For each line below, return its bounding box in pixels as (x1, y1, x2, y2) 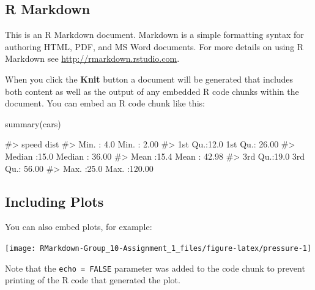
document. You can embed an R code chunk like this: (5, 97, 205, 110)
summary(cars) (5, 117, 61, 130)
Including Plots (5, 191, 104, 210)
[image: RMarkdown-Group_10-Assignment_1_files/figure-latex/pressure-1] (5, 244, 312, 253)
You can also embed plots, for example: (5, 220, 152, 233)
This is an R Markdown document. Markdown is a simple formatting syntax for (5, 28, 304, 41)
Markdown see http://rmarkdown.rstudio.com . (5, 52, 180, 65)
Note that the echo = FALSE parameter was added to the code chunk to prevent (5, 261, 305, 274)
